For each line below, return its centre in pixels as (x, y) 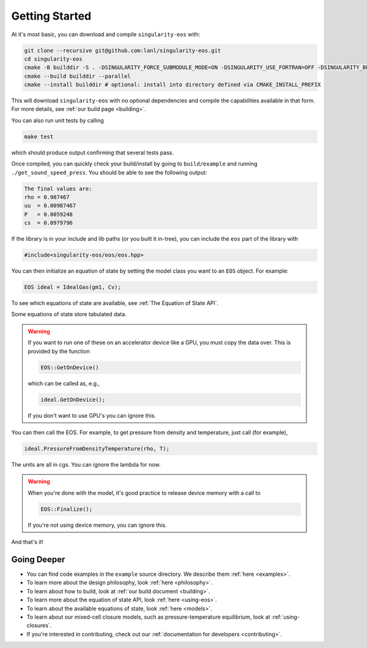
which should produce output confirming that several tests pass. (93, 153)
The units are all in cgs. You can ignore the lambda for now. (86, 464)
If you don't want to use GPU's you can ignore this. (92, 415)
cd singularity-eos (53, 59)
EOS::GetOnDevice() (70, 367)
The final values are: (58, 189)
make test (39, 137)
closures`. (39, 625)
